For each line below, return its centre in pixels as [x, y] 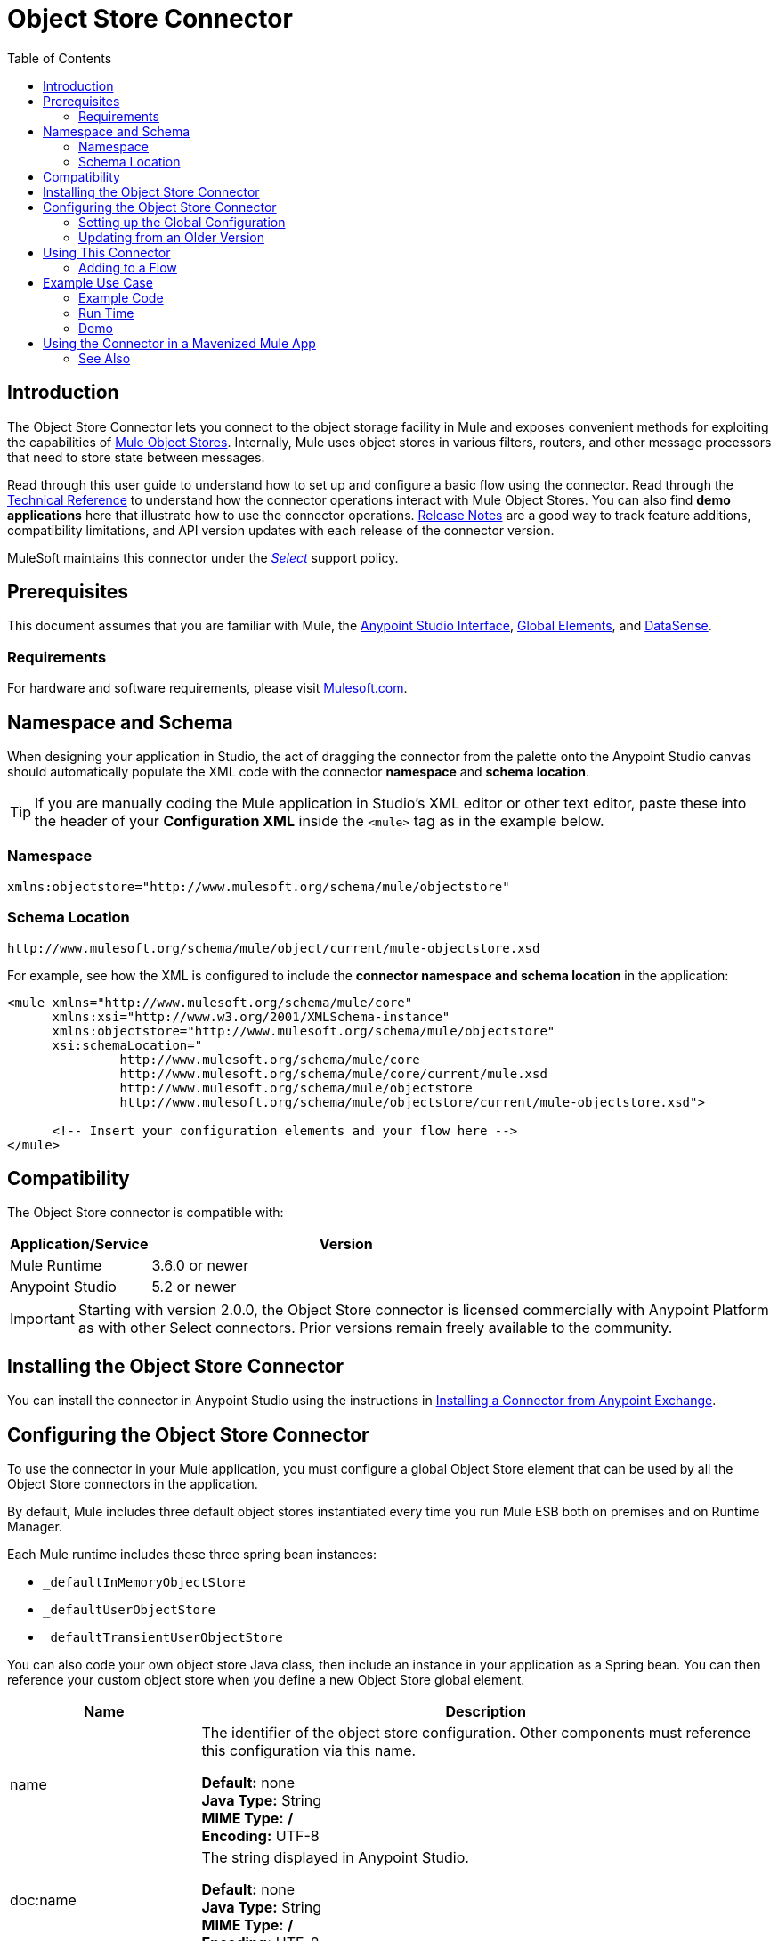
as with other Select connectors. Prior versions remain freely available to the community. [375, 1328]
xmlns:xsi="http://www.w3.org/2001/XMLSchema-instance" [251, 1016]
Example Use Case [98, 282]
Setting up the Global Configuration [182, 222]
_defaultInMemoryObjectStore [144, 1583]
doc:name [43, 1900]
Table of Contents [60, 58]
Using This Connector [107, 252]
